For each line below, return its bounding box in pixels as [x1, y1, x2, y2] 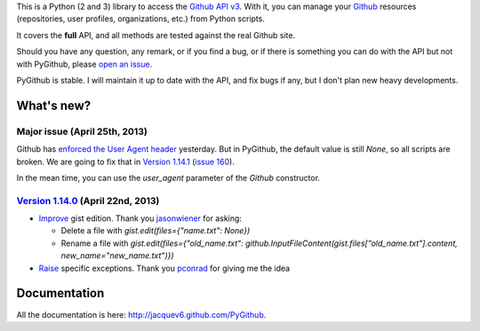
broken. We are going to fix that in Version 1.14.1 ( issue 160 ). [16, 156, 235, 167]
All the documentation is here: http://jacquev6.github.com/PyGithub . [16, 309, 267, 319]
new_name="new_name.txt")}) [60, 250, 174, 261]
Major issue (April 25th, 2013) [16, 125, 148, 138]
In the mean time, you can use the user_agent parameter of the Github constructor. [16, 172, 320, 183]
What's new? [16, 98, 92, 113]
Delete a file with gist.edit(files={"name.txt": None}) [60, 225, 251, 236]
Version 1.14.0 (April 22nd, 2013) [16, 194, 160, 207]
